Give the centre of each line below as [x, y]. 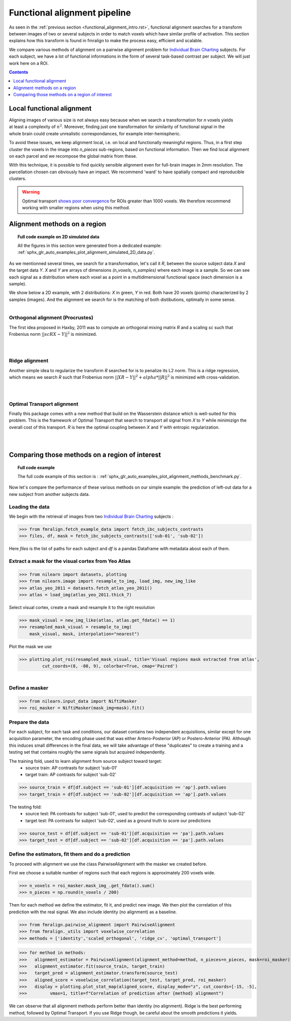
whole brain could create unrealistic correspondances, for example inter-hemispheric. [95, 133]
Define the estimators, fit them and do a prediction [70, 854]
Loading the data [29, 507]
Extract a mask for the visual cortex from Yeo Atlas [70, 561]
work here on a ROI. [29, 63]
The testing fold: [25, 807]
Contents [19, 72]
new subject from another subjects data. [49, 494]
